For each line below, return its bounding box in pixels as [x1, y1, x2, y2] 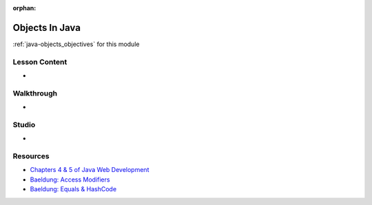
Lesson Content [12, 57, 68, 67]
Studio [12, 120, 36, 129]
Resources [12, 151, 50, 161]
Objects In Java [12, 21, 81, 34]
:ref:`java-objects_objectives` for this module [12, 40, 140, 48]
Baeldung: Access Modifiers [30, 175, 110, 184]
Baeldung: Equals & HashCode [30, 185, 117, 193]
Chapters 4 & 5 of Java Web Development [30, 166, 149, 174]
